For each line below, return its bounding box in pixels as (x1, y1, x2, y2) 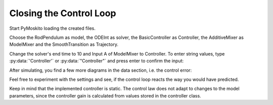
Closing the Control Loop (9, 8, 116, 19)
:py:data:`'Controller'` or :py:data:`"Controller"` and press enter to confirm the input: (9, 58, 184, 64)
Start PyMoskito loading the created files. (9, 25, 96, 31)
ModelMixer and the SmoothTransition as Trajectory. (9, 41, 119, 47)
